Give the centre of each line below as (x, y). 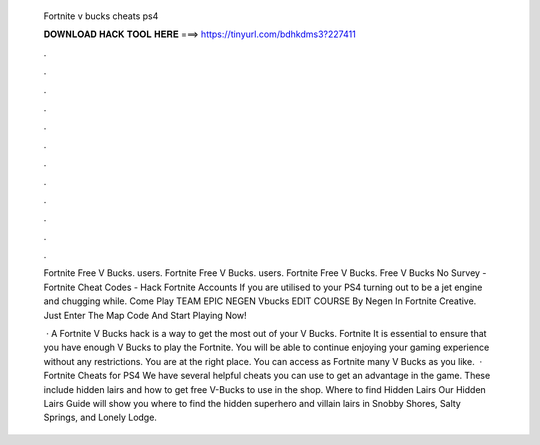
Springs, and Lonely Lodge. (100, 417)
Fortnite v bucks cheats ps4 (101, 16)
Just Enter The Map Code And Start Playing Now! (145, 315)
